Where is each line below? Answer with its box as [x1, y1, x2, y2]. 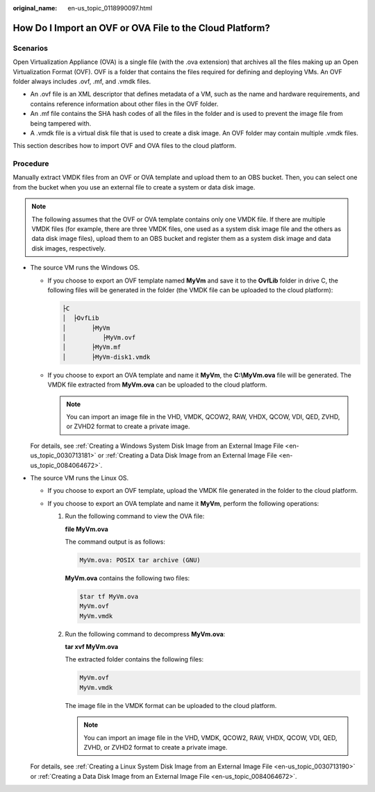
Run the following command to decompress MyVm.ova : [65, 630, 226, 638]
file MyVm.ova [65, 525, 109, 533]
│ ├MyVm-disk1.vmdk [62, 353, 151, 361]
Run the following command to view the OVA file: [65, 512, 205, 521]
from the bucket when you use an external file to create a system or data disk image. [12, 183, 256, 191]
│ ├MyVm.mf [62, 344, 122, 351]
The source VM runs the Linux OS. [30, 473, 129, 482]
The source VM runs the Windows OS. [30, 264, 140, 272]
